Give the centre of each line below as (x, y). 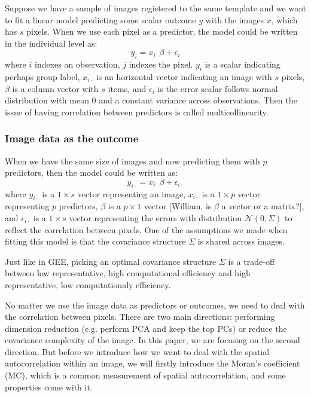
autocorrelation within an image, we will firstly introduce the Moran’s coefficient (153, 363)
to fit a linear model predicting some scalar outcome (100, 19)
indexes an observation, (77, 64)
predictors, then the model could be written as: (91, 172)
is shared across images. (241, 241)
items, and (127, 88)
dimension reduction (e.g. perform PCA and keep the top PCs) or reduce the (146, 328)
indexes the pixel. (161, 64)
